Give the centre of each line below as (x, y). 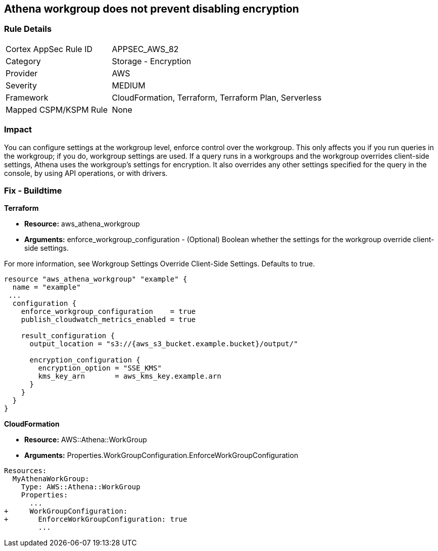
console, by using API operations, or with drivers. (86, 173)
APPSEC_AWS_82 (145, 49)
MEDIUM (129, 85)
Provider (22, 73)
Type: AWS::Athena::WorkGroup (81, 487)
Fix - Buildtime (33, 190)
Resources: (26, 471)
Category (23, 61)
